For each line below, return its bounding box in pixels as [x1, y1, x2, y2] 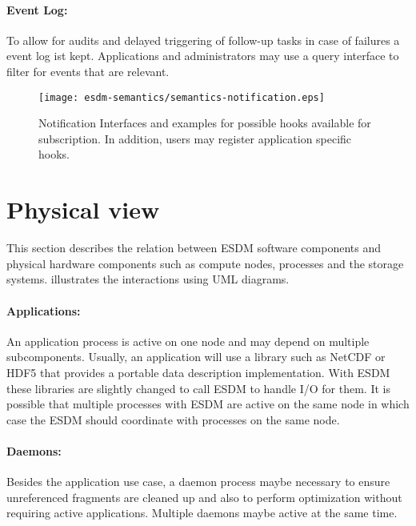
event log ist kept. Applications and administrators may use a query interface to [6, 47, 399, 64]
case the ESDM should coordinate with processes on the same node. [6, 411, 340, 428]
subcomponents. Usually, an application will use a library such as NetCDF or [6, 348, 386, 365]
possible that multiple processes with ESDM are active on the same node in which [6, 396, 410, 412]
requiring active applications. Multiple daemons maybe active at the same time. [6, 504, 398, 521]
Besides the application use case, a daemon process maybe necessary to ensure [6, 473, 390, 490]
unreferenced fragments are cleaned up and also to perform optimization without [6, 488, 402, 505]
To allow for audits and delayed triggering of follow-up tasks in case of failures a [6, 31, 400, 48]
